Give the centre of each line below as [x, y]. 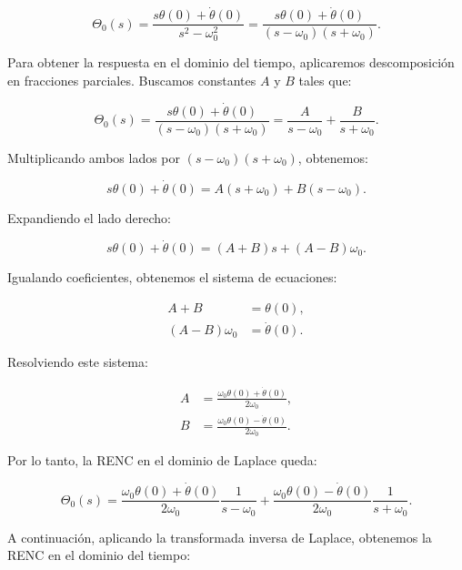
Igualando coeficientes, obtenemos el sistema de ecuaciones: [172, 277]
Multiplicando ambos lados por [94, 157]
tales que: [325, 80]
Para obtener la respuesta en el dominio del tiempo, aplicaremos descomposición [231, 62]
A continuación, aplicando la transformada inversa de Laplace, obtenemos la [220, 537]
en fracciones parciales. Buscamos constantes [132, 80]
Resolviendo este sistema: [78, 362]
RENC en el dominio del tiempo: [99, 555]
